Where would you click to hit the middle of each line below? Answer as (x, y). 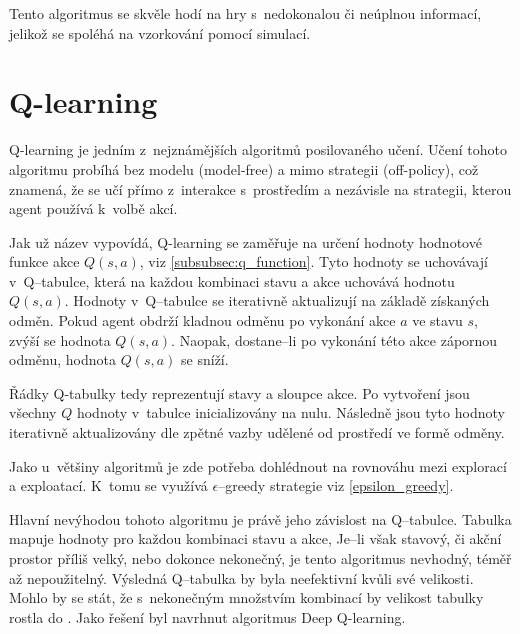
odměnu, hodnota (62, 359)
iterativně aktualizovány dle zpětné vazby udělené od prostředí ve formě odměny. (257, 432)
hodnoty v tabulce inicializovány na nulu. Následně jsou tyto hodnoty (290, 412)
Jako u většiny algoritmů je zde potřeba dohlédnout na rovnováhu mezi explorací (258, 465)
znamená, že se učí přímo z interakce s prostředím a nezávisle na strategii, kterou (260, 188)
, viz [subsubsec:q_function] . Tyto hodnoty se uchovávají (313, 261)
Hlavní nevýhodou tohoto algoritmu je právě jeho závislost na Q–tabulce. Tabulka (260, 518)
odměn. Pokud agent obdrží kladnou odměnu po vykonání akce (202, 320)
